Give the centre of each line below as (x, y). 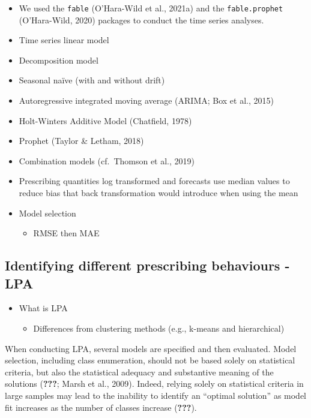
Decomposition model (59, 60)
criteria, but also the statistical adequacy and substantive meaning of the (139, 372)
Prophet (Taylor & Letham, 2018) (81, 141)
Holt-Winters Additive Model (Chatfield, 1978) (105, 120)
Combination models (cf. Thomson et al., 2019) (107, 160)
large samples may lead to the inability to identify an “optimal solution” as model (156, 395)
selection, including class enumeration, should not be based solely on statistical (150, 360)
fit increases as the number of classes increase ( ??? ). (101, 407)
